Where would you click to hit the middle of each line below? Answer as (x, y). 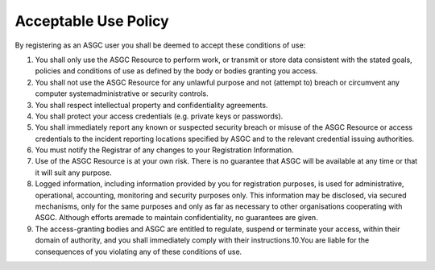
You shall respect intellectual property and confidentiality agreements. (151, 105)
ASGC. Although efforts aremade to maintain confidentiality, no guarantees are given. (176, 218)
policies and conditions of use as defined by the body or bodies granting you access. (176, 71)
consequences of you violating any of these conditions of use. (139, 251)
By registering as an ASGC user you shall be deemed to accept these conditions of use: (160, 45)
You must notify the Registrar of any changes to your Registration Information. (164, 150)
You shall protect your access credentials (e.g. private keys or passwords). (159, 116)
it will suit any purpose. (73, 172)
